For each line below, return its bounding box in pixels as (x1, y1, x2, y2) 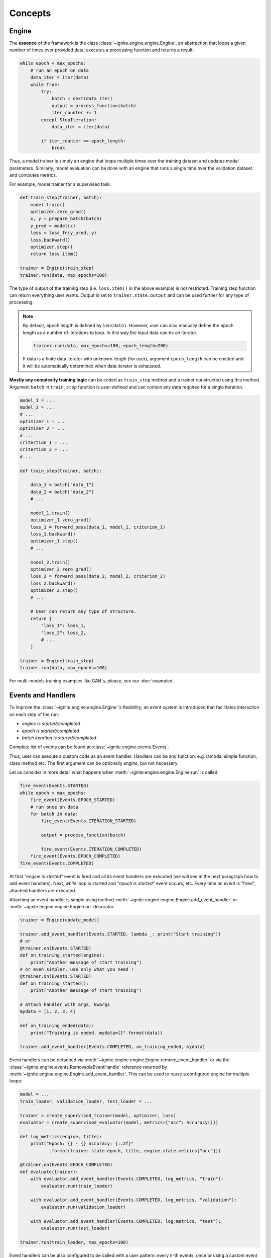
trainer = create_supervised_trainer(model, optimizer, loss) (20, 1113, 176, 1118)
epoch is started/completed (22, 728, 79, 734)
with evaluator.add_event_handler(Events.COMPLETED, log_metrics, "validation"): (30, 1197, 237, 1203)
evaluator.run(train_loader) (41, 1183, 113, 1189)
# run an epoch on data (30, 67, 89, 73)
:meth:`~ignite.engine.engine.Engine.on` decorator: (9, 904, 115, 910)
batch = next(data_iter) (51, 96, 113, 102)
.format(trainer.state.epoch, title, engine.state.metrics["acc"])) (49, 1148, 221, 1153)
